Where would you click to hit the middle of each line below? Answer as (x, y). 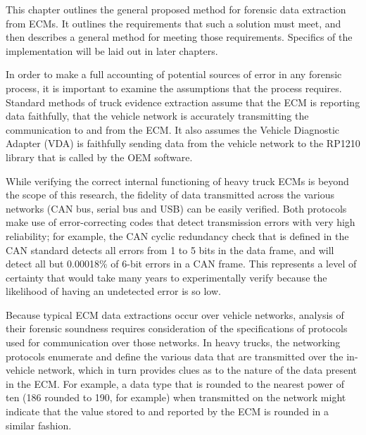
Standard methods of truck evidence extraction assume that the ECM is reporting (183, 102)
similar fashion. (39, 425)
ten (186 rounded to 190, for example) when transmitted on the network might (176, 397)
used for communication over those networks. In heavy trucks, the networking (173, 342)
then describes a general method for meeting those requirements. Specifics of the (179, 37)
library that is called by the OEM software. (99, 157)
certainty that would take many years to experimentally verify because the (166, 277)
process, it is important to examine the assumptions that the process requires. (174, 88)
